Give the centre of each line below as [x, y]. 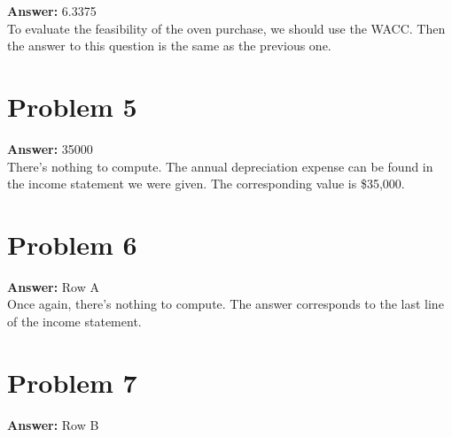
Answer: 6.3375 [52, 11]
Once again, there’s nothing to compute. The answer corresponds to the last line [226, 304]
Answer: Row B [53, 424]
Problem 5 [72, 106]
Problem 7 [72, 382]
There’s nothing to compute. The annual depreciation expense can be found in [220, 166]
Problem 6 [72, 244]
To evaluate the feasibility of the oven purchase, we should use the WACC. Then [226, 28]
